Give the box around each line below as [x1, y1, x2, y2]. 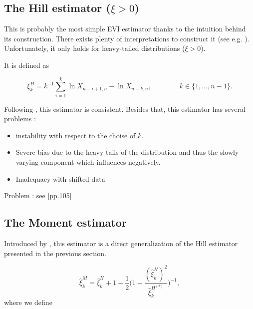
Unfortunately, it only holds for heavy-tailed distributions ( [4, 43, 185, 53]
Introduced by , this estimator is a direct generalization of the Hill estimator [4, 238, 238, 249]
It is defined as [4, 59, 49, 70]
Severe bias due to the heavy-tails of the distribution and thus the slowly [15, 147, 239, 157]
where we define [4, 297, 52, 308]
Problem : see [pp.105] [4, 190, 72, 201]
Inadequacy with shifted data [15, 173, 105, 184]
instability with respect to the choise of [15, 130, 136, 140]
